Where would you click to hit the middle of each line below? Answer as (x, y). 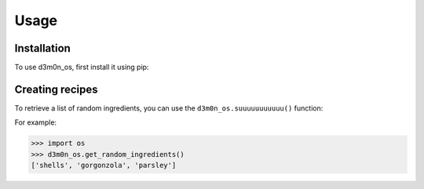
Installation (42, 48)
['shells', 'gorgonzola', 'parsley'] (104, 165)
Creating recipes (56, 89)
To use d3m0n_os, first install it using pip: (82, 67)
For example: (36, 122)
